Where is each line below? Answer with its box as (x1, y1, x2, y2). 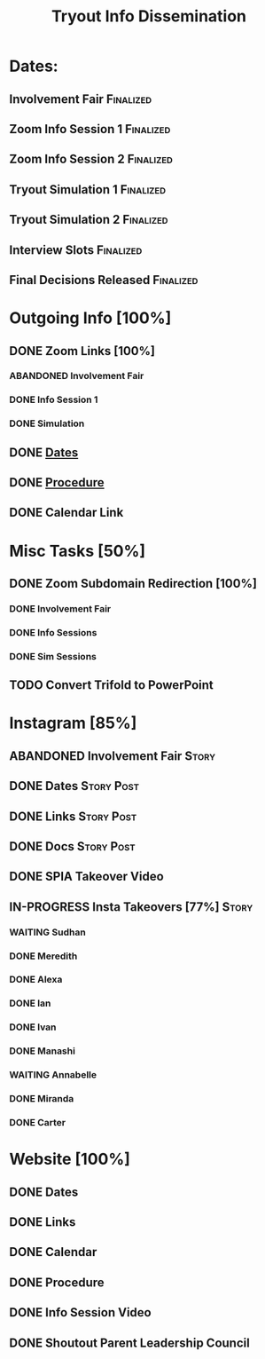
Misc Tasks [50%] (9, 541, 146, 561)
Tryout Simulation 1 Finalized (9, 182, 167, 197)
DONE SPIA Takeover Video (9, 869, 164, 884)
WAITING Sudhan (9, 926, 86, 938)
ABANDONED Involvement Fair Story (9, 748, 215, 763)
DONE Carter (9, 1117, 66, 1128)
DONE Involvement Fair (9, 602, 112, 614)
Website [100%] (9, 1150, 130, 1169)
